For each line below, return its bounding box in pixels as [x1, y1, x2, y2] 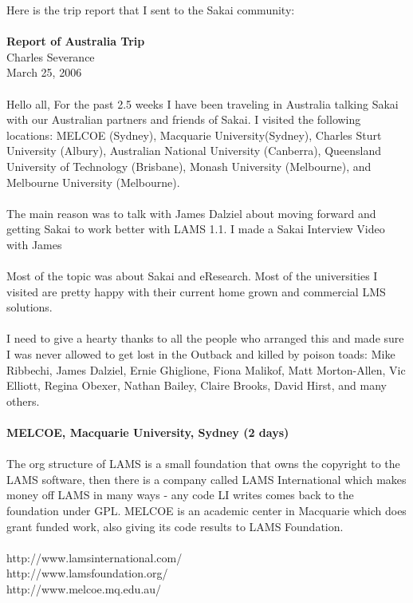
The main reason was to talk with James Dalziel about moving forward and [6, 204, 376, 221]
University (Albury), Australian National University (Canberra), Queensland [6, 142, 382, 159]
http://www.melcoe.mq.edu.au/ [6, 580, 162, 597]
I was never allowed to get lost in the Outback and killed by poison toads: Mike [6, 346, 395, 363]
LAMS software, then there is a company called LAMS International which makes [6, 470, 407, 487]
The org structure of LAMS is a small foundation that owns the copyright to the [6, 455, 400, 472]
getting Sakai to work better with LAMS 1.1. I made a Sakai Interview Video [6, 220, 385, 237]
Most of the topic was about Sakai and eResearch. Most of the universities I [6, 268, 378, 284]
